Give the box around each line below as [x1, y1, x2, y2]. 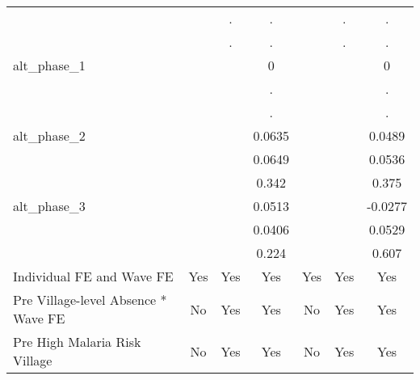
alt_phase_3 [13, 196, 86, 215]
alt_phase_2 [13, 126, 86, 145]
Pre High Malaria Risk [13, 332, 141, 351]
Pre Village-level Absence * [13, 290, 167, 309]
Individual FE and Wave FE [13, 267, 174, 285]
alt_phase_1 [13, 56, 86, 74]
